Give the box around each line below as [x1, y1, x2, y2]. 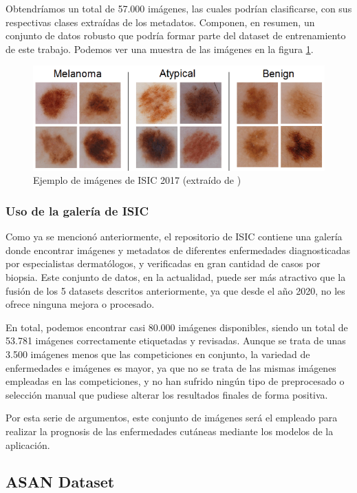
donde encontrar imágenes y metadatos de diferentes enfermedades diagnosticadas [6, 242, 351, 257]
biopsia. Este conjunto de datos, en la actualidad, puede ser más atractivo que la [6, 269, 346, 284]
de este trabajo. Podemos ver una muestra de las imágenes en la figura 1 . [6, 41, 314, 56]
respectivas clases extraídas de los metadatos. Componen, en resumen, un [6, 14, 315, 29]
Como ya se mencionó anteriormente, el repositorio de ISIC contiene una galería [6, 229, 343, 244]
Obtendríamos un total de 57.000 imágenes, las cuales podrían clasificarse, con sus [6, 1, 352, 15]
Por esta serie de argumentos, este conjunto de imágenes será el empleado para [6, 410, 338, 425]
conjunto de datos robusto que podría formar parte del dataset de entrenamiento [6, 28, 346, 43]
